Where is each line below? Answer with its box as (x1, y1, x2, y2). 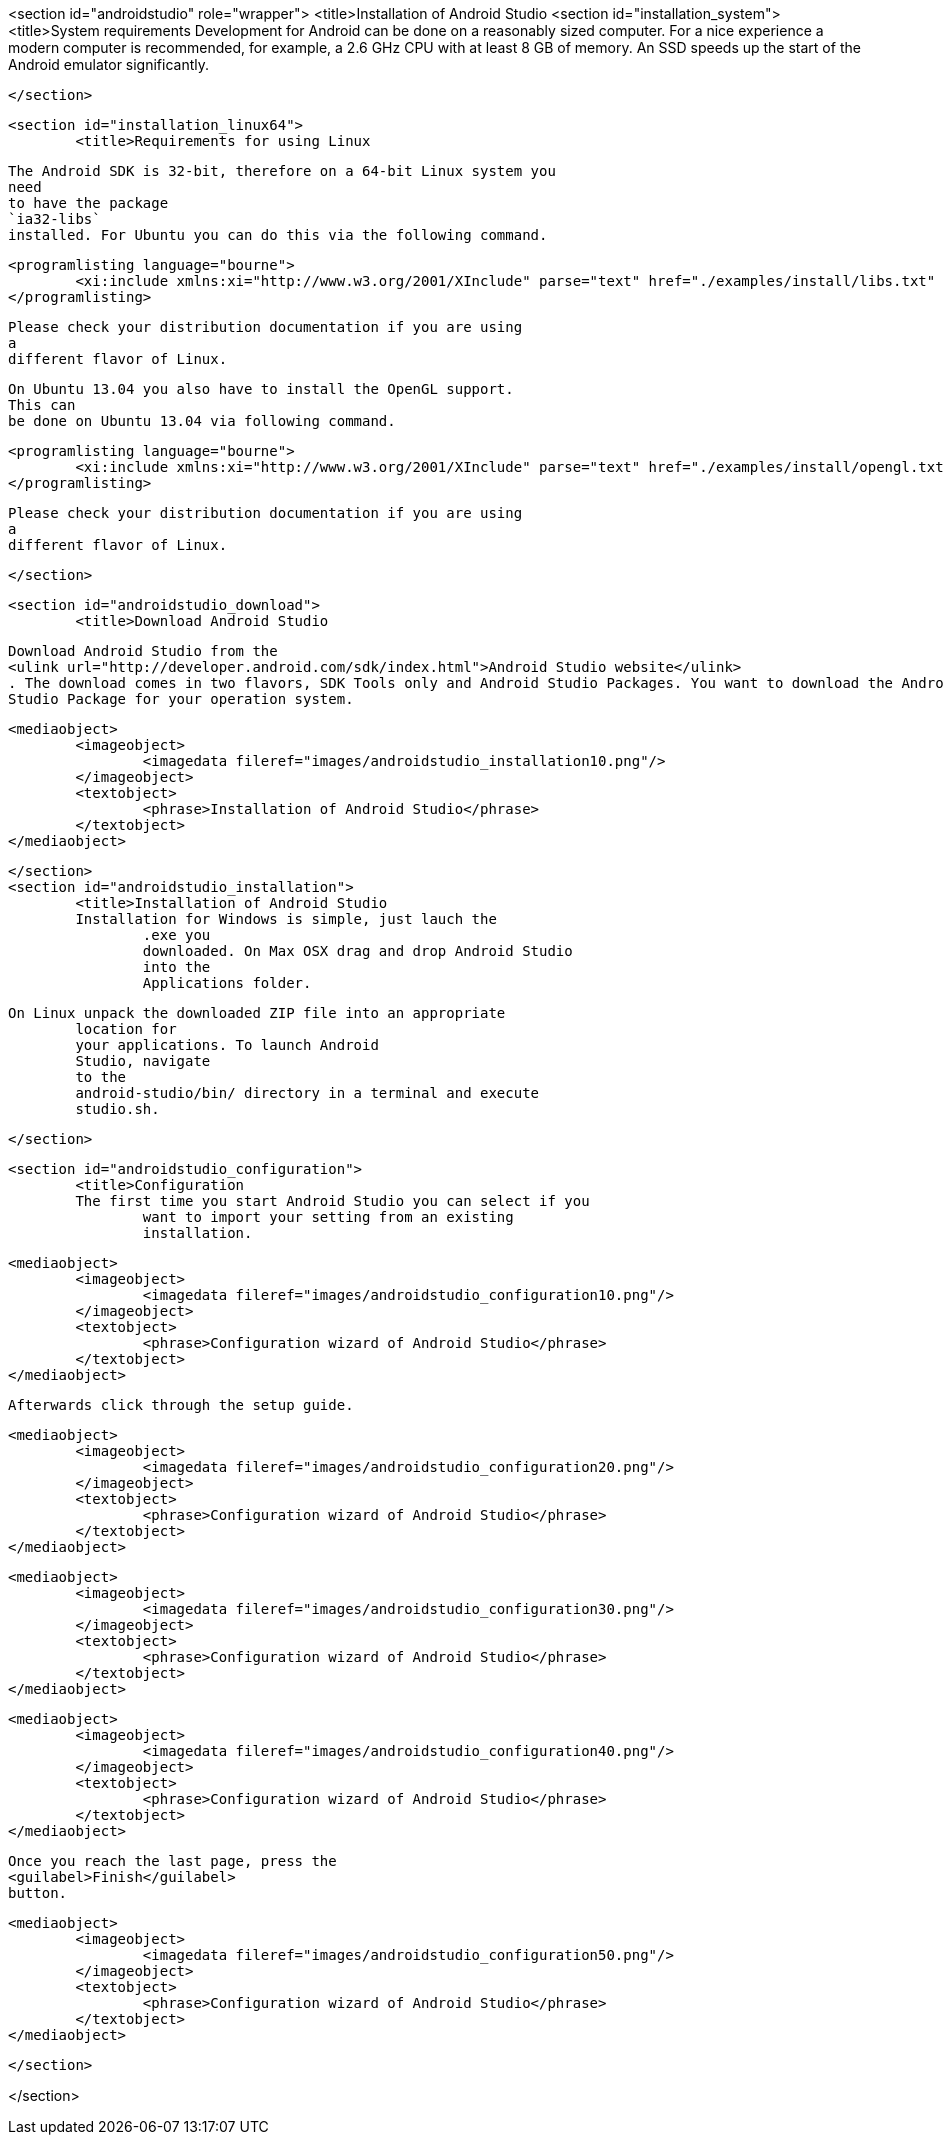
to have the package (8, 195, 169, 211)
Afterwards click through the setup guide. (8, 1397, 354, 1413)
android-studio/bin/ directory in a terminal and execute (75, 1085, 540, 1101)
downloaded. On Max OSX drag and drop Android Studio (142, 943, 573, 959)
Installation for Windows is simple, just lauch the (75, 911, 497, 927)
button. (8, 1885, 68, 1901)
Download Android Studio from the (8, 643, 278, 659)
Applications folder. (142, 975, 312, 991)
